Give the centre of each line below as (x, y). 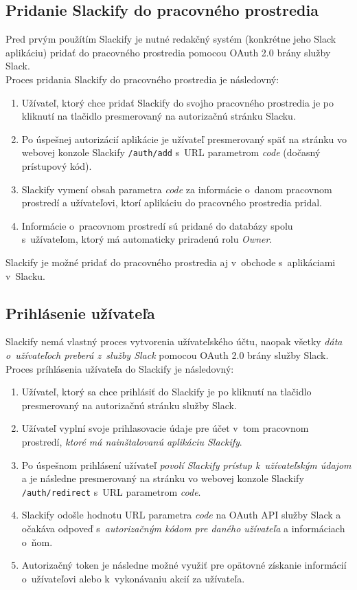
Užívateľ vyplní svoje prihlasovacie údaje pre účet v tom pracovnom (165, 428)
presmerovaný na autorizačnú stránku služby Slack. (129, 405)
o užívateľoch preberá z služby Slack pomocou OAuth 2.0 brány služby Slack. (167, 354)
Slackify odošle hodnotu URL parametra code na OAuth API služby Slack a (181, 515)
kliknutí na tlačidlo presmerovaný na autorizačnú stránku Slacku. (159, 116)
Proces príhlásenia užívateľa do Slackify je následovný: (120, 368)
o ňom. (37, 542)
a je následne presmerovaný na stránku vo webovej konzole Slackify (163, 478)
